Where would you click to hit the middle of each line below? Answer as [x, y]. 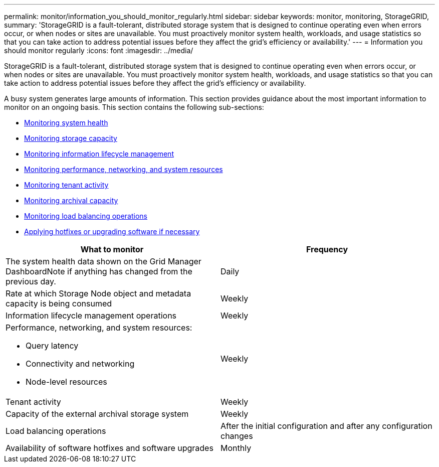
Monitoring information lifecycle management [99, 154]
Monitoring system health [66, 123]
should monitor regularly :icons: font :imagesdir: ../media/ [99, 50]
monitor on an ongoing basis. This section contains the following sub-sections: [134, 107]
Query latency [52, 346]
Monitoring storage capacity [71, 138]
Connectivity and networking [80, 364]
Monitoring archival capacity [71, 200]
